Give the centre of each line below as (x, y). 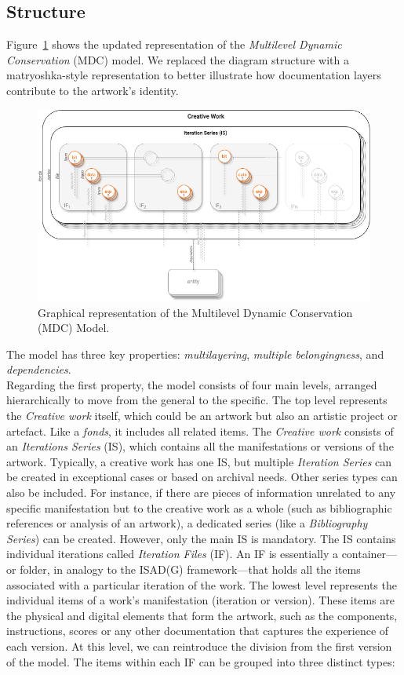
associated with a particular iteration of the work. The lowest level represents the (202, 584)
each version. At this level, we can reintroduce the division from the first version (199, 646)
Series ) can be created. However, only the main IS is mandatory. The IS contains (201, 538)
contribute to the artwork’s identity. (93, 90)
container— (369, 554)
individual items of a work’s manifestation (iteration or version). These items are (200, 600)
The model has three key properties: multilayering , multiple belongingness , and (195, 354)
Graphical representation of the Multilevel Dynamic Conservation (195, 312)
